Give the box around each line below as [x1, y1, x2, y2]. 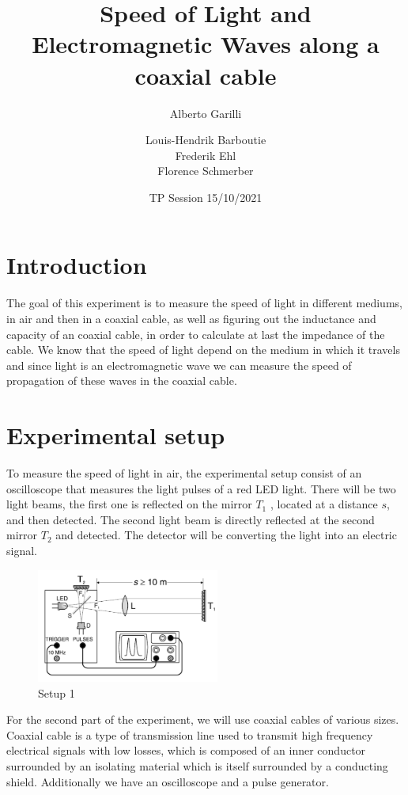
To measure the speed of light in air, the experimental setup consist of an [6, 465, 362, 481]
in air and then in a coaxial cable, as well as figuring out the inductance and [6, 310, 376, 326]
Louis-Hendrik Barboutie [145, 131, 266, 148]
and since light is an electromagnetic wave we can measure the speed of [6, 356, 352, 373]
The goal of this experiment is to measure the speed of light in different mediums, [6, 295, 402, 311]
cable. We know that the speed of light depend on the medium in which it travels [6, 341, 400, 358]
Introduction [6, 249, 147, 281]
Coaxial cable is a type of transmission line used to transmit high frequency [6, 726, 373, 743]
